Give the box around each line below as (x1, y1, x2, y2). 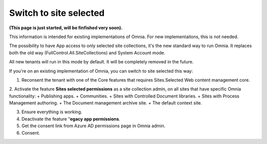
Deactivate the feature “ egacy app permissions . (21, 116, 121, 122)
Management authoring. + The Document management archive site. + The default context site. (9, 100, 202, 106)
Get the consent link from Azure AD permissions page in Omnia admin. (21, 123, 166, 129)
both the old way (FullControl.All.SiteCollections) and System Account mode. (9, 49, 166, 55)
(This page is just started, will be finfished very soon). (9, 25, 123, 31)
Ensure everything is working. (21, 109, 83, 115)
